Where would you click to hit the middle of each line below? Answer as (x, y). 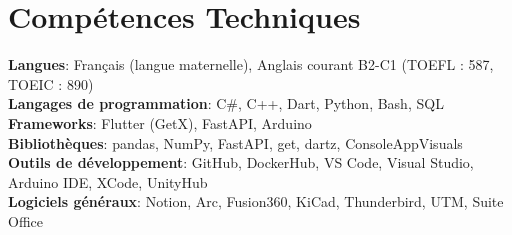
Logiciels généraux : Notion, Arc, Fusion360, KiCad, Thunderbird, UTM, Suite (256, 201)
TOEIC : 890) (51, 83)
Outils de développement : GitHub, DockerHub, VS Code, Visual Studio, (241, 162)
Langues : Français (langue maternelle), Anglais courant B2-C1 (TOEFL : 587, (251, 64)
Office (25, 220)
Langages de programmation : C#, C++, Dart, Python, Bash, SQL (226, 103)
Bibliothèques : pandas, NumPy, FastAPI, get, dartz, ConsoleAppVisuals (235, 142)
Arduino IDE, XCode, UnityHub (108, 181)
